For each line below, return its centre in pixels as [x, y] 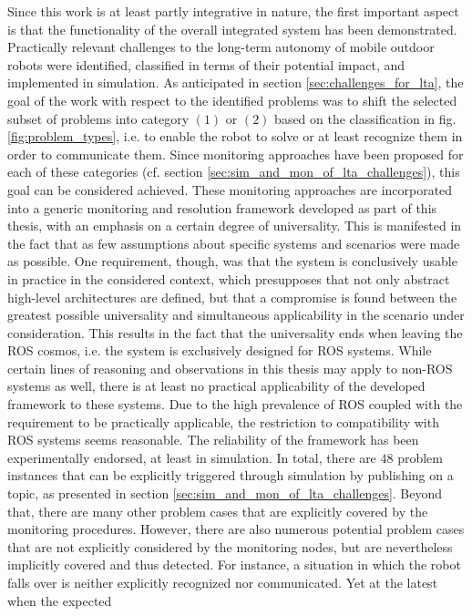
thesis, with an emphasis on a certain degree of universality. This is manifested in [235, 226]
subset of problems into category [98, 118]
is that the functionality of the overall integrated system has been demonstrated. [232, 29]
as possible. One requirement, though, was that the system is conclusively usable [232, 261]
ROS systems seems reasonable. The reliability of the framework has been [213, 440]
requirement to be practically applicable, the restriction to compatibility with [223, 421]
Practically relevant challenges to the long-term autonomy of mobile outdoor [221, 47]
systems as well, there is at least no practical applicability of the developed [216, 386]
